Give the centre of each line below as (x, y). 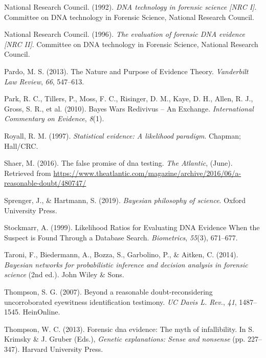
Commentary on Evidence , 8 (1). (54, 118)
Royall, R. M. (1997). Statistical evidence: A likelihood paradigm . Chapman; (123, 135)
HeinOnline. (41, 312)
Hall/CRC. (21, 146)
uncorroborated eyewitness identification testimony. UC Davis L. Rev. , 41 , (120, 301)
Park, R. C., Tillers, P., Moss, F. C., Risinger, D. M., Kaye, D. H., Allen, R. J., (129, 98)
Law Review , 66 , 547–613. (44, 81)
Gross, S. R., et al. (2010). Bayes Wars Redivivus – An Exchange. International (129, 108)
